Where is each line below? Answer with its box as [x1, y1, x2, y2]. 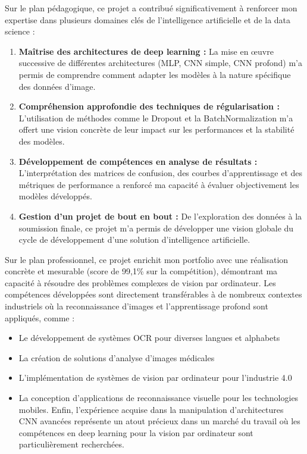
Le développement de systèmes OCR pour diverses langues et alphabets [18, 331, 280, 344]
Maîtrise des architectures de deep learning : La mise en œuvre [18, 45, 274, 57]
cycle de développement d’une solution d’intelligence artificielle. [18, 233, 250, 246]
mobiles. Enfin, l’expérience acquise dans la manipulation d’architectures [18, 403, 284, 415]
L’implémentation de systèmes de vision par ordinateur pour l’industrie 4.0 [18, 371, 292, 384]
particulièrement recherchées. [18, 438, 124, 450]
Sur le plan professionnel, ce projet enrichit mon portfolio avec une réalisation [5, 253, 289, 265]
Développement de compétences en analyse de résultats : [18, 155, 258, 167]
